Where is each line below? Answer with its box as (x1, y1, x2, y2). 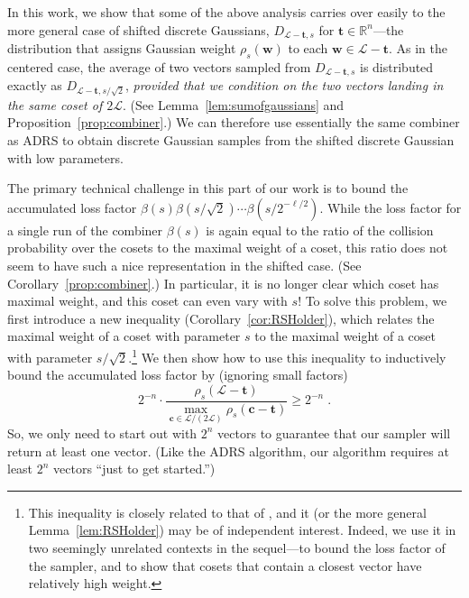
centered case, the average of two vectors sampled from (7, 57, 311, 76)
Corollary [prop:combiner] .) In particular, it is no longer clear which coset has (7, 273, 439, 292)
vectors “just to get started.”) (53, 459, 216, 478)
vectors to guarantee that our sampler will (217, 423, 451, 442)
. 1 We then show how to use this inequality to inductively (128, 345, 446, 366)
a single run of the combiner (7, 220, 163, 239)
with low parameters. (7, 148, 124, 167)
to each (288, 39, 328, 58)
